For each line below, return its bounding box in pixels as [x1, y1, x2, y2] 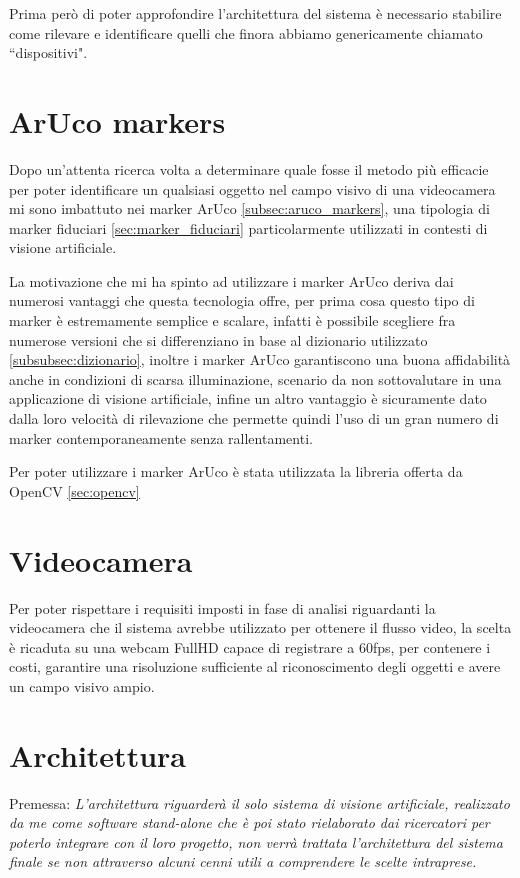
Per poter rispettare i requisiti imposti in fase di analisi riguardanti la [9, 597, 436, 618]
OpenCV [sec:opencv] [9, 480, 140, 501]
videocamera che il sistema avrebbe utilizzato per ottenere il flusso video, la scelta [9, 617, 512, 638]
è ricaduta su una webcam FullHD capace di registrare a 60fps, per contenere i [9, 636, 491, 657]
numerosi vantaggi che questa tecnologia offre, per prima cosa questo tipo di [9, 290, 475, 311]
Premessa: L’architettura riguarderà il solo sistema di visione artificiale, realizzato [9, 792, 510, 813]
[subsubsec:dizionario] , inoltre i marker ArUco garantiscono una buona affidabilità [9, 349, 511, 370]
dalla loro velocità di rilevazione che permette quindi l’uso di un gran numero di [9, 408, 499, 429]
